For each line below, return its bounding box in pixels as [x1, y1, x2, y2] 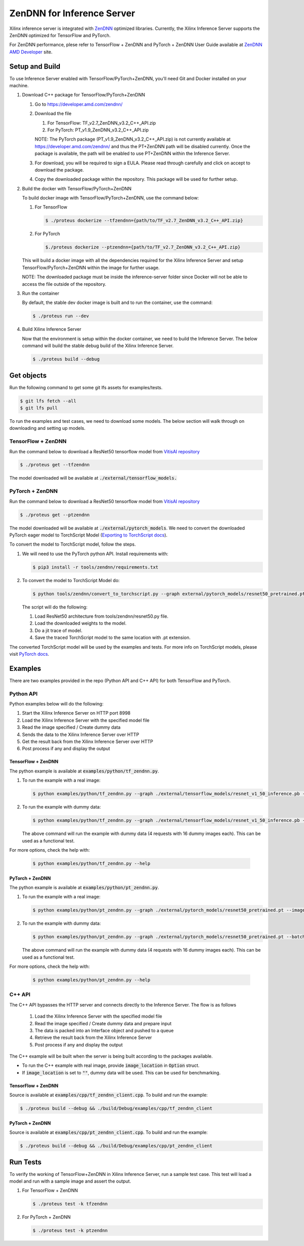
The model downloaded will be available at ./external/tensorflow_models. [9, 475, 177, 481]
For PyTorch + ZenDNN [22, 1214, 71, 1220]
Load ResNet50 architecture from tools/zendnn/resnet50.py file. [34, 613, 169, 619]
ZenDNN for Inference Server [9, 8, 135, 19]
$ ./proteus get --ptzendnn [20, 512, 90, 518]
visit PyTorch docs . [9, 651, 49, 657]
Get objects [9, 371, 47, 380]
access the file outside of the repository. [22, 281, 106, 287]
